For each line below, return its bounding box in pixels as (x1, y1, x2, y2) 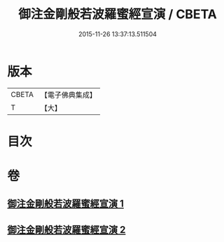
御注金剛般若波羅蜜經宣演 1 (7, 198, 125, 210)
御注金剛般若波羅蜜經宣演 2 (7, 224, 126, 236)
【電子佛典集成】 (40, 90, 97, 100)
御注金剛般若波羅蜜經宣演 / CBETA (18, 6, 217, 22)
